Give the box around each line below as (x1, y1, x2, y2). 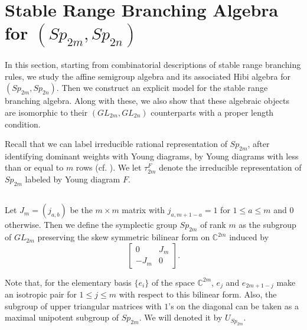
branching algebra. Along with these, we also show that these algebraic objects (5, 94, 289, 107)
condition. (5, 117, 41, 130)
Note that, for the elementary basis (5, 276, 132, 288)
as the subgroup (239, 218, 296, 231)
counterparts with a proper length (151, 106, 274, 118)
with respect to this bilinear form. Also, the (119, 288, 277, 300)
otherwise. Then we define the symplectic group (5, 218, 177, 231)
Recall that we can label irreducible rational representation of (5, 138, 227, 150)
